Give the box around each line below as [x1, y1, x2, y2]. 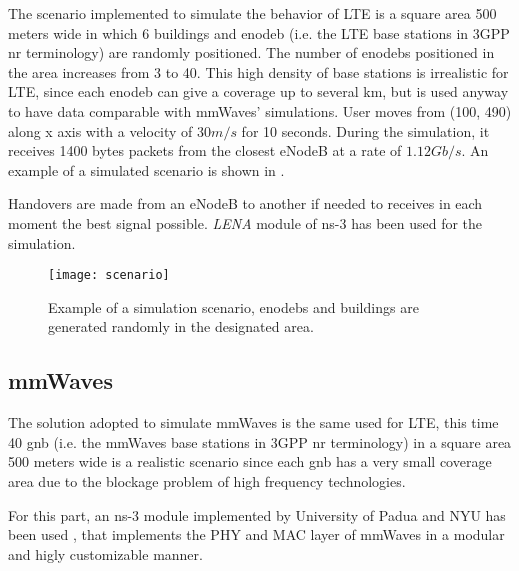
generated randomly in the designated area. [48, 316, 314, 337]
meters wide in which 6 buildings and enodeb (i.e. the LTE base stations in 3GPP [8, 22, 510, 43]
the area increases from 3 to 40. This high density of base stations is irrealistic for [8, 61, 509, 82]
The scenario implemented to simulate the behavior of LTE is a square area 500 [8, 3, 497, 23]
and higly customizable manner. [8, 543, 203, 564]
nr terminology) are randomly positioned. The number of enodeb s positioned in [8, 42, 495, 63]
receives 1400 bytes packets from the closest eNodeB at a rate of [8, 140, 402, 161]
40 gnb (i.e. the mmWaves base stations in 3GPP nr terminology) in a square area [8, 431, 512, 452]
